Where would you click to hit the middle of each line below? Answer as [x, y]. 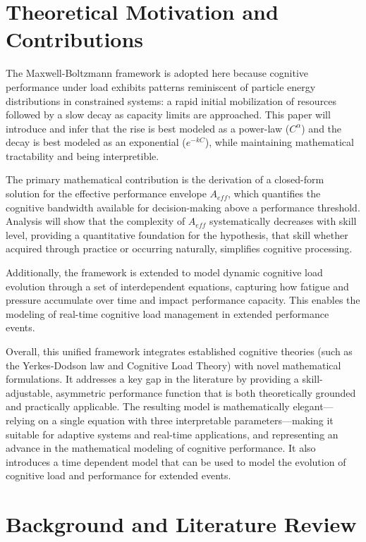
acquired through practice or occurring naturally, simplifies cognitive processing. [179, 248]
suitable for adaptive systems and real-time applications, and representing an [172, 434]
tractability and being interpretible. [83, 155]
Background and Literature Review [181, 524]
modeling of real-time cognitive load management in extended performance [167, 313]
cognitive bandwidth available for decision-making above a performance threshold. [183, 207]
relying [20, 420]
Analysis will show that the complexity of [96, 221]
